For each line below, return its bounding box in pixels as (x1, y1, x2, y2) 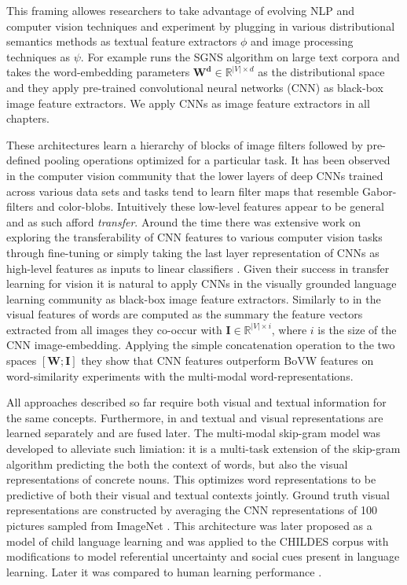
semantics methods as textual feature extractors (6, 33, 237, 50)
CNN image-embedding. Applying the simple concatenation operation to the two (6, 337, 395, 353)
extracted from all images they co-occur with (6, 321, 222, 337)
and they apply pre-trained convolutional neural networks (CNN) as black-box (6, 79, 383, 95)
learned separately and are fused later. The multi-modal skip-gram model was (6, 425, 381, 441)
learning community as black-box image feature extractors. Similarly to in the (6, 290, 381, 307)
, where (271, 321, 307, 337)
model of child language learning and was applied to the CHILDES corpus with (6, 532, 389, 549)
